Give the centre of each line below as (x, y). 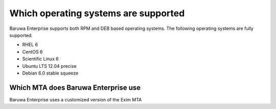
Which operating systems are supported (97, 13)
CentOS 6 (32, 52)
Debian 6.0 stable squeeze (50, 73)
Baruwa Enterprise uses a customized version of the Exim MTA (76, 99)
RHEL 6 (30, 45)
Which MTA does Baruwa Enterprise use (75, 87)
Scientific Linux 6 (40, 59)
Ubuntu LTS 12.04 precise (49, 66)
